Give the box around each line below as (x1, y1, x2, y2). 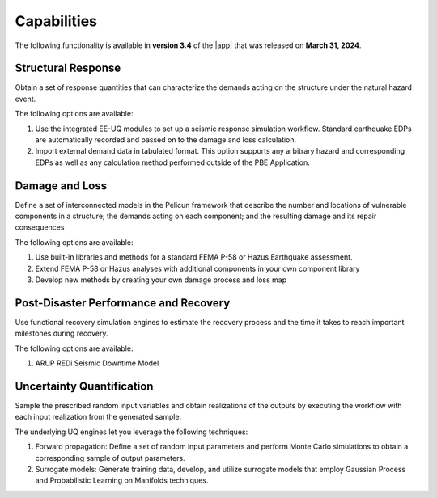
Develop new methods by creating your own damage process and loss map (35, 275, 287, 285)
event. (15, 94, 36, 103)
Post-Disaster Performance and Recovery (15, 296, 231, 310)
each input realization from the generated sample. (15, 412, 182, 422)
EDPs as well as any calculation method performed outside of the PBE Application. (35, 158, 311, 167)
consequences (15, 222, 65, 232)
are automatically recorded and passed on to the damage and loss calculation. (35, 135, 297, 145)
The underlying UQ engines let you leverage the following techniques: (15, 427, 248, 437)
